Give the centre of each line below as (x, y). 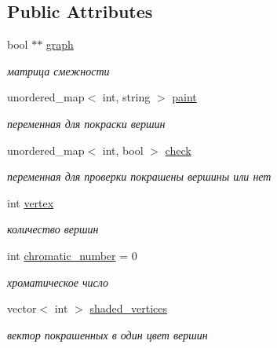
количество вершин (53, 229)
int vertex (31, 202)
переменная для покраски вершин (86, 123)
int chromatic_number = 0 (72, 255)
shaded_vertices (128, 308)
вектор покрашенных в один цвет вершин (108, 334)
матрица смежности (58, 70)
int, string (126, 97)
